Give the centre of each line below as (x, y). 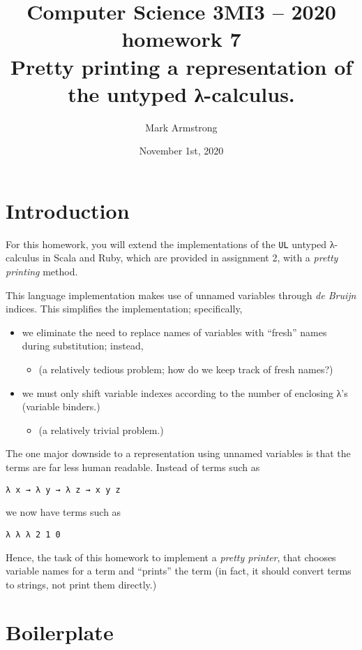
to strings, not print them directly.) (81, 584)
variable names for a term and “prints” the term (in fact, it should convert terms (179, 571)
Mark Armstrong (181, 127)
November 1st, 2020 (181, 151)
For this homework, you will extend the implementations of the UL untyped (166, 244)
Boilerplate (60, 632)
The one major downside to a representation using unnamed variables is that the (178, 453)
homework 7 (181, 39)
